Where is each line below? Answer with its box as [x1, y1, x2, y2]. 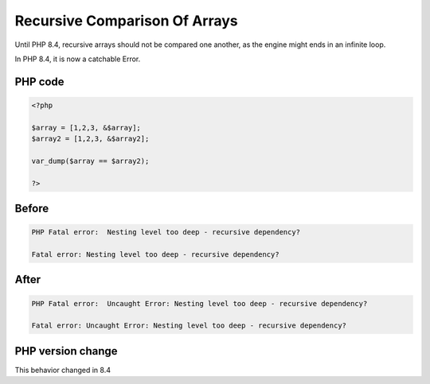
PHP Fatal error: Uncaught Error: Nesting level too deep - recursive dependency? [31, 299, 368, 308]
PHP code [14, 75, 64, 88]
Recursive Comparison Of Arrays [14, 12, 238, 29]
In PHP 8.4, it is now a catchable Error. [14, 54, 141, 64]
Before [14, 202, 49, 215]
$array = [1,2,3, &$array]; [31, 123, 141, 132]
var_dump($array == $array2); [31, 156, 150, 165]
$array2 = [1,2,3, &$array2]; [31, 134, 150, 143]
